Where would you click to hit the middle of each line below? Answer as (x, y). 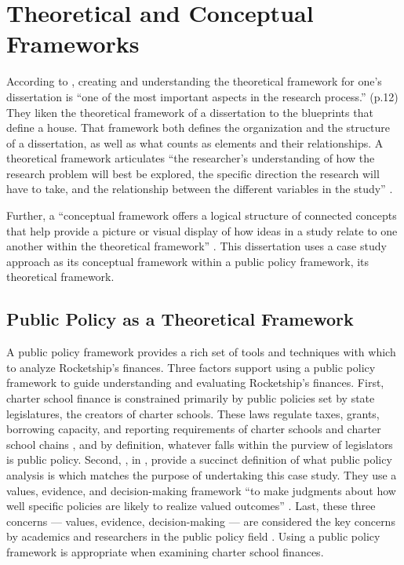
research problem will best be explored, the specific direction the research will (193, 173)
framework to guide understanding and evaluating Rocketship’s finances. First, (195, 383)
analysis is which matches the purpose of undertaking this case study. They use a (202, 474)
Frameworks (73, 44)
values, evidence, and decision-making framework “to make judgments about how (201, 490)
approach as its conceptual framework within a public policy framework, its (188, 261)
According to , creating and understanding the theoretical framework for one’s (194, 81)
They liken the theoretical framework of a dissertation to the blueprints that (190, 112)
